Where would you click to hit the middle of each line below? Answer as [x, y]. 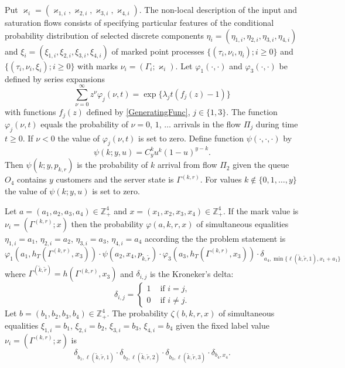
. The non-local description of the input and [218, 9]
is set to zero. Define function [191, 138]
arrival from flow [187, 165]
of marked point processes [158, 51]
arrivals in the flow [207, 124]
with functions [30, 112]
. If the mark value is [261, 210]
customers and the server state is [115, 179]
